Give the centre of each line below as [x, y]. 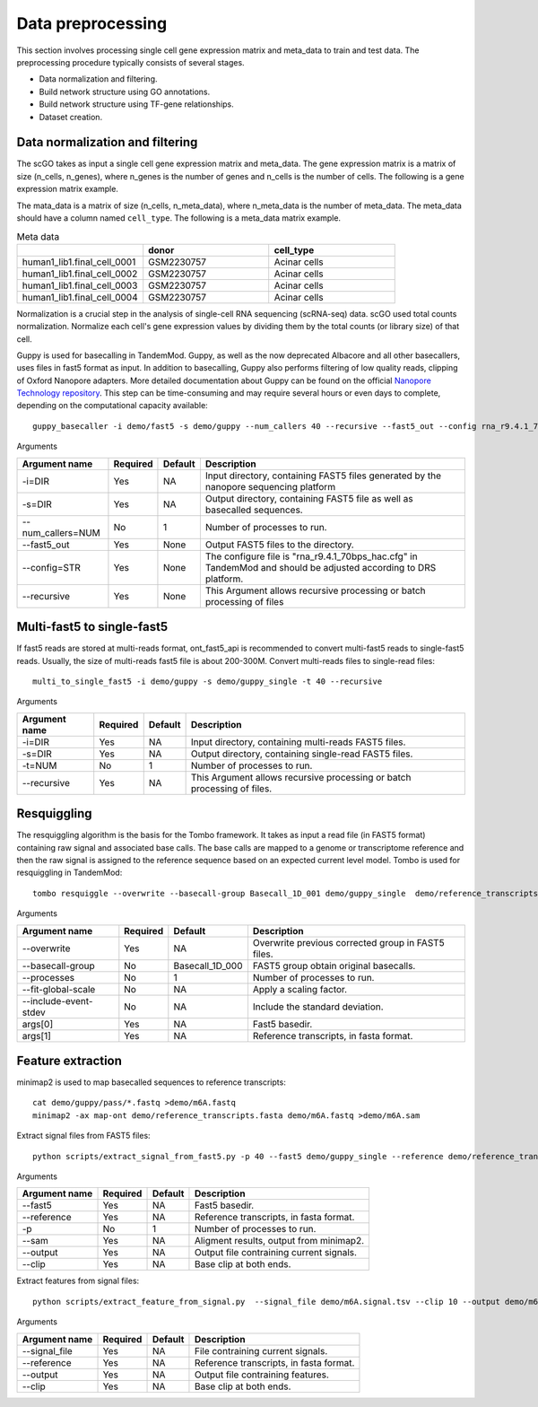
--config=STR [51, 567]
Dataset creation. [71, 117]
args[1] [36, 1036]
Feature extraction [69, 1061]
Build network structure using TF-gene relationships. [137, 104]
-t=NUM [39, 765]
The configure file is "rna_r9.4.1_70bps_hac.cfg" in [311, 556]
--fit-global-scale [59, 989]
